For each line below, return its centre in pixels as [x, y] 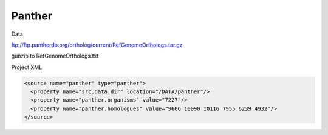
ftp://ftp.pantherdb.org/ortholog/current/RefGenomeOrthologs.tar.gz [97, 45]
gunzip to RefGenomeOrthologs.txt [55, 56]
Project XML [27, 67]
